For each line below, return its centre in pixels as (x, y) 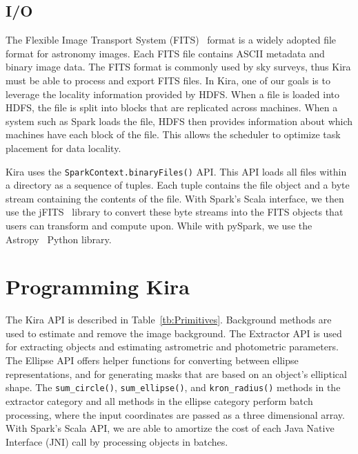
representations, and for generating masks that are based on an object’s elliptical (176, 373)
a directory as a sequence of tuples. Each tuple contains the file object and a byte (178, 185)
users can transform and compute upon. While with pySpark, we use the (159, 225)
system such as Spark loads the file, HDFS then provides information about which (179, 121)
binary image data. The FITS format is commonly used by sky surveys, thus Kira (178, 67)
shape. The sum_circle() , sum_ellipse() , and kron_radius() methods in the (173, 387)
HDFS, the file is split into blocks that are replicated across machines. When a (172, 107)
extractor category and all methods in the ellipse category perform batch (159, 400)
